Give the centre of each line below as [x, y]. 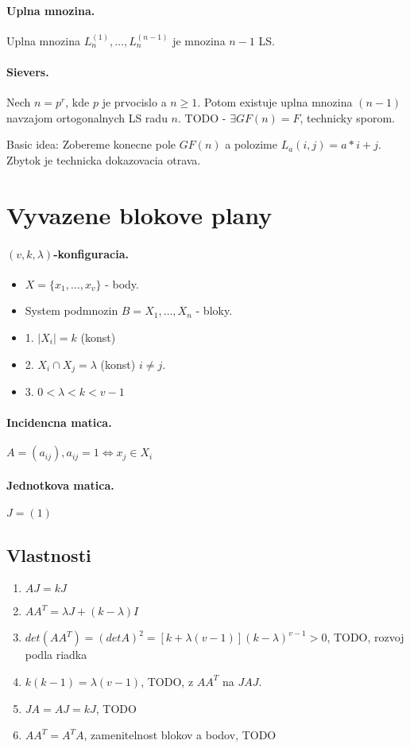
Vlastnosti [49, 554]
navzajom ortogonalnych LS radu [87, 117]
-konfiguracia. [91, 253]
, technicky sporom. [348, 117]
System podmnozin [72, 310]
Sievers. [28, 71]
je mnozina [199, 40]
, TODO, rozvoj [366, 637]
